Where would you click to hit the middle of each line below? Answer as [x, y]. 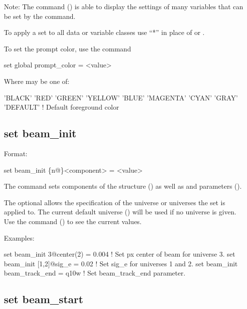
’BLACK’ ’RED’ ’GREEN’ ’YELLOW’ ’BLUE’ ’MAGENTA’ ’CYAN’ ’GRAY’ [121, 97]
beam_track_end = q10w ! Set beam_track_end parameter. [95, 273]
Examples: [19, 237]
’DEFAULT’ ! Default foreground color [62, 107]
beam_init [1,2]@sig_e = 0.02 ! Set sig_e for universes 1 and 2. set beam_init [121, 263]
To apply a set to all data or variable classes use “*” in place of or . [104, 32]
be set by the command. [40, 16]
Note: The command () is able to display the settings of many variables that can [124, 6]
